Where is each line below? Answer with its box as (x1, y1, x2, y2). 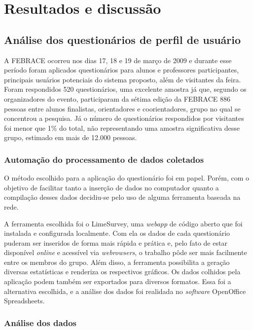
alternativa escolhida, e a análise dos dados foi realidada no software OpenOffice (4, 286, 246, 296)
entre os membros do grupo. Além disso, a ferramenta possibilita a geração (4, 257, 230, 267)
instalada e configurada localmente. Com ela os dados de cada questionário (4, 228, 230, 238)
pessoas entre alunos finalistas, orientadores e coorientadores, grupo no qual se (4, 103, 241, 113)
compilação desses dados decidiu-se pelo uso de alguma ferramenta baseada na (4, 192, 241, 202)
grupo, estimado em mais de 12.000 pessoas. (4, 132, 137, 143)
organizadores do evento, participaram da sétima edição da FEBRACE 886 (4, 93, 230, 104)
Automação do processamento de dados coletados (4, 153, 204, 165)
